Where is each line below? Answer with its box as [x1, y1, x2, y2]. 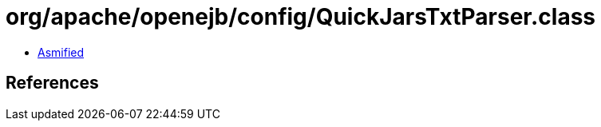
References [6, 73, 99, 93]
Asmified [38, 45, 85, 59]
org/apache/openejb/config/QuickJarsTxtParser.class [6, 3, 596, 30]
